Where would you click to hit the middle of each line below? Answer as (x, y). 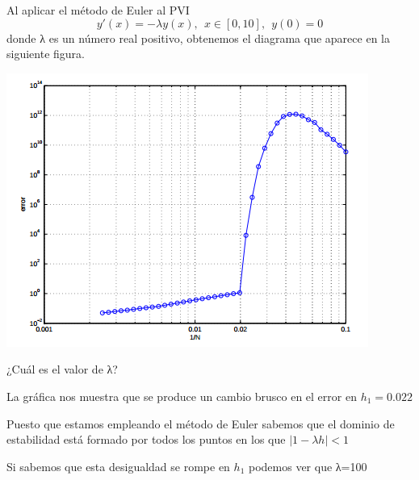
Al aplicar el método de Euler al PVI (98, 10)
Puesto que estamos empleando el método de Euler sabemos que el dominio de (201, 423)
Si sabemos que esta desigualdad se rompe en (118, 466)
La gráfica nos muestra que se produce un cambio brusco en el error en (182, 396)
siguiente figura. (46, 54)
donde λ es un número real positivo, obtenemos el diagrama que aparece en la (198, 38)
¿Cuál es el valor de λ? (62, 369)
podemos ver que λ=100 (308, 466)
